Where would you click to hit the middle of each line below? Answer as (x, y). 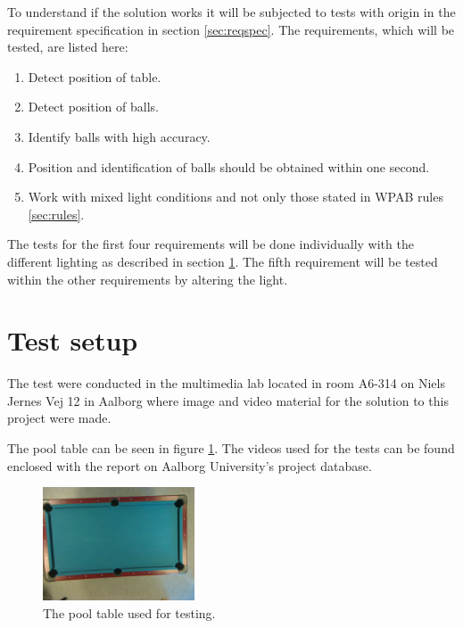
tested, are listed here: (68, 47)
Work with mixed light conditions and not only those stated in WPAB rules (236, 197)
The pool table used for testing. (129, 613)
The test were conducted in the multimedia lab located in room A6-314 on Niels (226, 383)
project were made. (59, 418)
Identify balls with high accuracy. (119, 136)
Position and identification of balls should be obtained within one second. (229, 166)
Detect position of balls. (93, 107)
